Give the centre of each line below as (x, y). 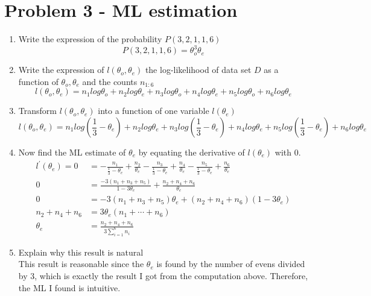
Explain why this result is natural (81, 252)
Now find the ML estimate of (72, 152)
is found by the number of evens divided (231, 264)
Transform (37, 111)
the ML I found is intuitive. (69, 287)
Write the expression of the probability (90, 39)
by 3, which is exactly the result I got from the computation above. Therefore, (163, 276)
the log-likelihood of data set (198, 70)
